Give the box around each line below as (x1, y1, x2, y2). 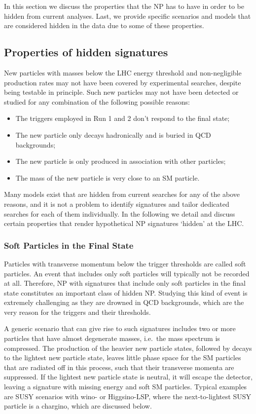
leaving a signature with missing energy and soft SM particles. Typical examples (4, 381, 247, 392)
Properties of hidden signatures (4, 44, 168, 60)
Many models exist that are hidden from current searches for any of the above (4, 189, 240, 199)
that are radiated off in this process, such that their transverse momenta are (4, 362, 234, 372)
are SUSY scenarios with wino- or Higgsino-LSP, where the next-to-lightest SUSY (4, 391, 251, 401)
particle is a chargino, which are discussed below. (4, 401, 152, 411)
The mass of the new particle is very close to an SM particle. (15, 172, 200, 183)
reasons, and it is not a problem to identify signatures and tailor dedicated (4, 198, 229, 209)
